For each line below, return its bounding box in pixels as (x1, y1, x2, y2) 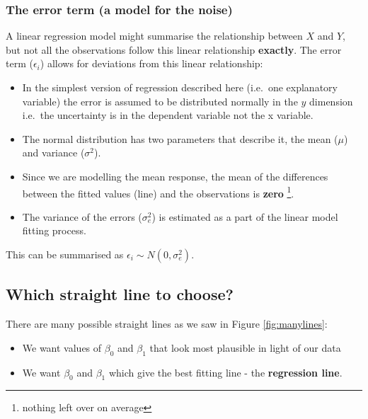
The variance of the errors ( (22, 209, 142, 224)
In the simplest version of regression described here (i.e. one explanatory (22, 80, 338, 94)
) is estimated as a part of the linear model (151, 209, 338, 224)
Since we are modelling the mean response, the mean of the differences (22, 168, 328, 183)
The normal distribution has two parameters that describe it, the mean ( (22, 131, 338, 146)
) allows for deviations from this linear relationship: (40, 56, 263, 71)
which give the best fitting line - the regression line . (108, 365, 343, 379)
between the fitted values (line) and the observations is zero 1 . (22, 183, 294, 200)
